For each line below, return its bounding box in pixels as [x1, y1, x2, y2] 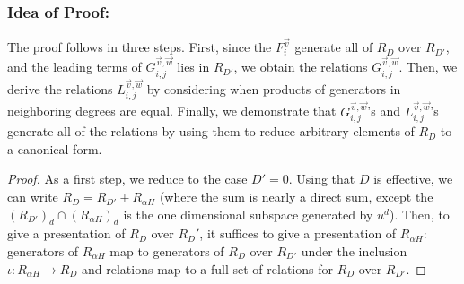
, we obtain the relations [233, 57, 368, 76]
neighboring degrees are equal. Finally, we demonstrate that [7, 101, 337, 120]
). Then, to [389, 204, 450, 223]
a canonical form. [7, 139, 102, 158]
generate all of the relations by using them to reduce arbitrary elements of [7, 122, 415, 141]
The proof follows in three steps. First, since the [7, 38, 272, 56]
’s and [367, 101, 400, 120]
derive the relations [7, 80, 113, 99]
